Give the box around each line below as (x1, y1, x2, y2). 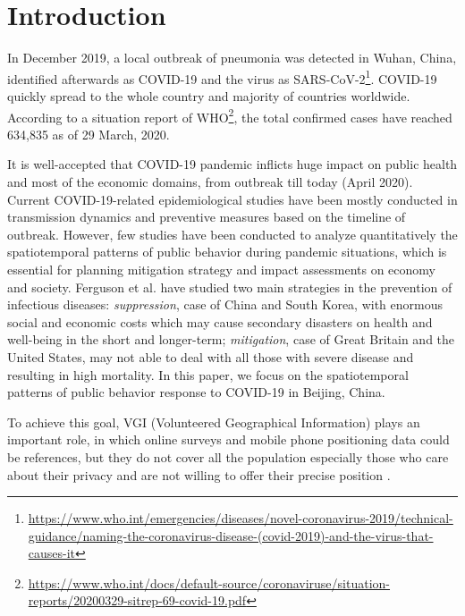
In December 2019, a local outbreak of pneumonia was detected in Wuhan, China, (7, 48, 457, 67)
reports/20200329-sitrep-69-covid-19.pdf (28, 591, 247, 610)
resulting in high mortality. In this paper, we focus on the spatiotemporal (7, 365, 409, 384)
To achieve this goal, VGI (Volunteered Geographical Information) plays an (7, 412, 420, 431)
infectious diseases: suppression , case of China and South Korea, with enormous (7, 295, 444, 314)
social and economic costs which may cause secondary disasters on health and (7, 312, 433, 331)
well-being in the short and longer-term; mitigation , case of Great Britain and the (7, 330, 455, 349)
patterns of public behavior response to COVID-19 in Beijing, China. (7, 383, 385, 401)
